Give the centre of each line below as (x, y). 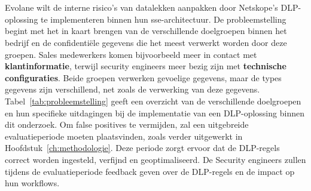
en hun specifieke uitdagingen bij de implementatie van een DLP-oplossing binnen (155, 113)
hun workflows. (32, 183)
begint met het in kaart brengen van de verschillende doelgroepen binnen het (146, 31)
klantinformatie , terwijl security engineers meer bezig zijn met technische (146, 66)
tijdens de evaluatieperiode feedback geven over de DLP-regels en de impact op (150, 171)
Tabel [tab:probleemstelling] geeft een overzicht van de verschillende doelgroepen (153, 101)
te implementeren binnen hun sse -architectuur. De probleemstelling (164, 19)
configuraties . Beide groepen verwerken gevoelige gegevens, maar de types (143, 77)
